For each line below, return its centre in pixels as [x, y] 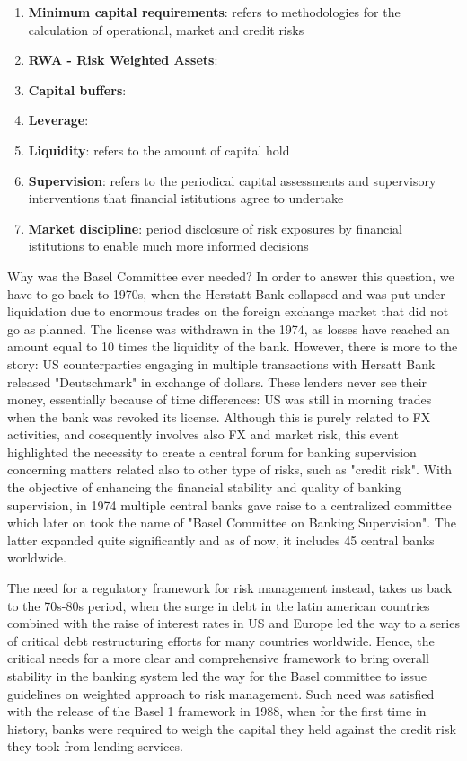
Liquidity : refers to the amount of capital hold [159, 150]
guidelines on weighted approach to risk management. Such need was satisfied [221, 693]
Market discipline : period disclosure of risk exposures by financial [215, 228]
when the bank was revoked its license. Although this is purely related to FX [219, 416]
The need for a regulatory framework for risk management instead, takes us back [230, 588]
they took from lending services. [95, 746]
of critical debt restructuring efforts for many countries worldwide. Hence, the [221, 640]
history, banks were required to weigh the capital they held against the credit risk [232, 728]
